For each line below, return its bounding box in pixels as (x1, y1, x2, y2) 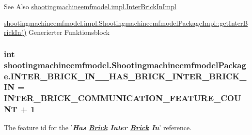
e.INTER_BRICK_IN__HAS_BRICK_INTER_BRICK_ (4, 70, 247, 82)
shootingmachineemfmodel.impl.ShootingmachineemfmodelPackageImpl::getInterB (4, 17, 248, 28)
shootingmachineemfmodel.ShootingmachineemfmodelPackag (4, 59, 246, 71)
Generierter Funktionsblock (28, 27, 110, 37)
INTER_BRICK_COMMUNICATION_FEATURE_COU (4, 92, 241, 104)
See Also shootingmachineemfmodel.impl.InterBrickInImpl (4, 1, 176, 11)
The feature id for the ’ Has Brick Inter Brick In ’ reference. (4, 122, 192, 132)
